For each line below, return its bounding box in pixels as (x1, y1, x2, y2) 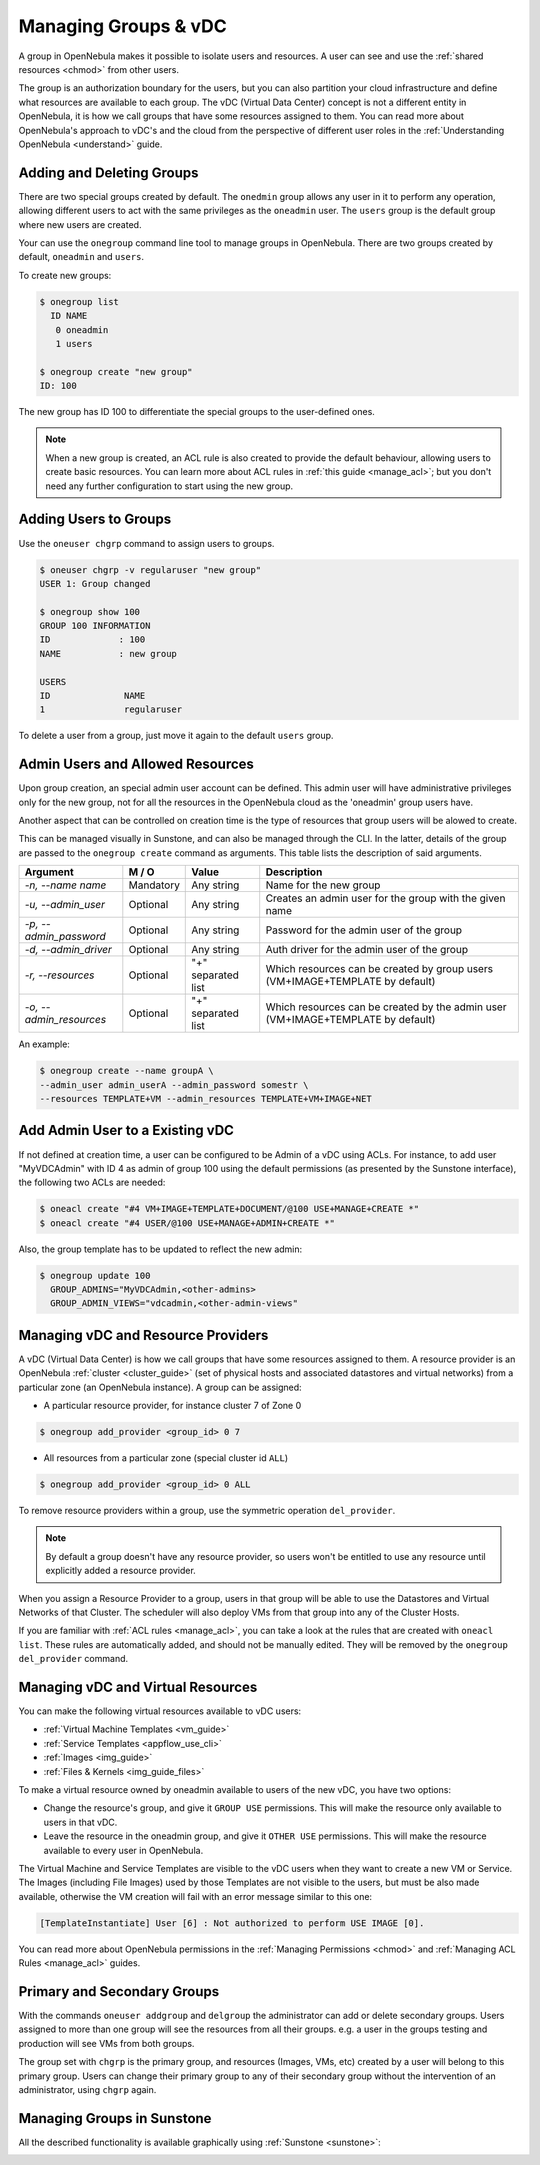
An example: (18, 1038, 70, 1050)
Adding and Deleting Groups (18, 164, 199, 181)
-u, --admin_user (24, 898, 105, 912)
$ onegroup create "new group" (39, 366, 194, 377)
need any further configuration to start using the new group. (45, 480, 294, 492)
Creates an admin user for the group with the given (265, 891, 506, 905)
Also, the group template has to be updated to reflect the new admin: (18, 1243, 303, 1255)
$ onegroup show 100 (39, 606, 140, 617)
